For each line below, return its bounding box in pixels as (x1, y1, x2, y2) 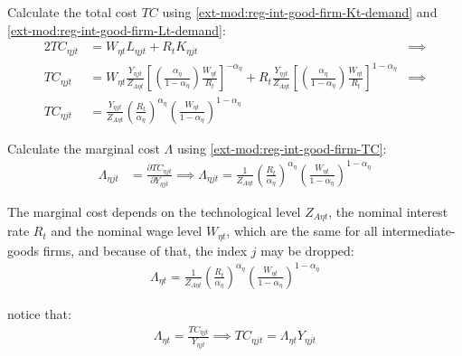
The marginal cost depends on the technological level (7, 201, 301, 220)
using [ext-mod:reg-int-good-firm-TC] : (176, 138, 387, 157)
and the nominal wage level (51, 221, 203, 240)
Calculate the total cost (7, 3, 137, 21)
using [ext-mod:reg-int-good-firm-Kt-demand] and (162, 3, 438, 21)
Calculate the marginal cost (7, 138, 160, 157)
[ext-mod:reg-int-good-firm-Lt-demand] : (7, 20, 226, 39)
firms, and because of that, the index (42, 240, 248, 259)
